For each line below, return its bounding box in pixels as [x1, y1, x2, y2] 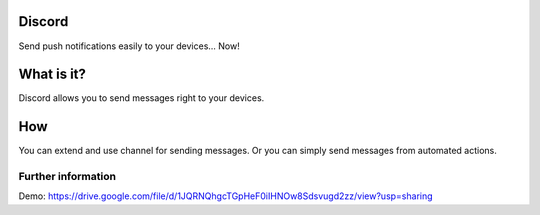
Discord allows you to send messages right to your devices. [18, 92, 265, 104]
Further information [18, 170, 117, 184]
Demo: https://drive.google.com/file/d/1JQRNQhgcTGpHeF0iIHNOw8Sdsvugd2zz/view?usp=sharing [18, 190, 434, 202]
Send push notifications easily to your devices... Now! [18, 40, 240, 52]
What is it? [18, 66, 87, 83]
